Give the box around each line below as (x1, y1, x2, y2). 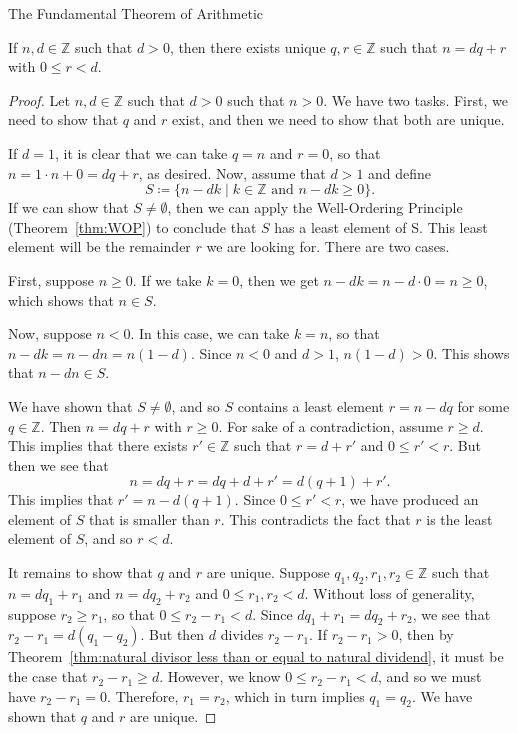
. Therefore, (107, 685, 179, 706)
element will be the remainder (8, 236, 191, 257)
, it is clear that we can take (54, 142, 228, 163)
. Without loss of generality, (304, 582, 475, 603)
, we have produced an (341, 489, 479, 510)
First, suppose (8, 269, 95, 290)
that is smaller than (88, 508, 210, 529)
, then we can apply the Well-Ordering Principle (167, 197, 463, 218)
